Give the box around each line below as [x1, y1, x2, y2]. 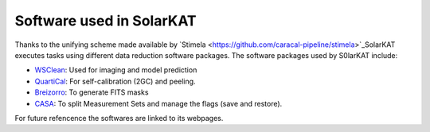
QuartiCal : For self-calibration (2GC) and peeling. [34, 76, 196, 86]
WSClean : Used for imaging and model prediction [34, 65, 197, 75]
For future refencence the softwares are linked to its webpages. [14, 113, 224, 122]
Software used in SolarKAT [14, 12, 197, 29]
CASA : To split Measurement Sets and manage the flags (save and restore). [34, 99, 283, 108]
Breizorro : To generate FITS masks [34, 87, 149, 97]
